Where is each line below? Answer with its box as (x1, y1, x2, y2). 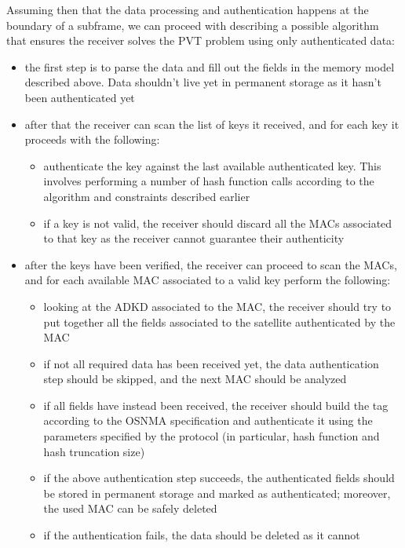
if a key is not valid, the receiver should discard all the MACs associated (43, 214, 392, 231)
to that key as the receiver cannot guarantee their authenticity (43, 230, 345, 247)
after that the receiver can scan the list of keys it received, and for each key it (24, 115, 400, 132)
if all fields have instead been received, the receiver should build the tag (43, 396, 389, 413)
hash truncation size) (43, 443, 145, 459)
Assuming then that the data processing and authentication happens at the (6, 2, 369, 17)
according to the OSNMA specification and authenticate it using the (43, 412, 373, 429)
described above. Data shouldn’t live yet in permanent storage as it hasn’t (24, 74, 381, 90)
